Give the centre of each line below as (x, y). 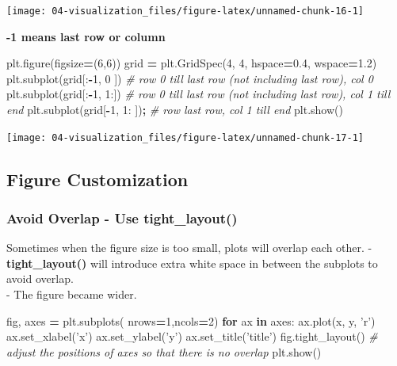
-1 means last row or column (86, 36)
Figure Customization (97, 179)
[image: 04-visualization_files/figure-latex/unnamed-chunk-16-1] (185, 11)
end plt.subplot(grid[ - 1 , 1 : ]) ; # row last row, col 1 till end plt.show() (175, 110)
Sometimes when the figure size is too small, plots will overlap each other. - (189, 248)
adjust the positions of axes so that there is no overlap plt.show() (164, 351)
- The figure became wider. (72, 294)
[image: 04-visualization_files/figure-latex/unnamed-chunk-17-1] (185, 137)
